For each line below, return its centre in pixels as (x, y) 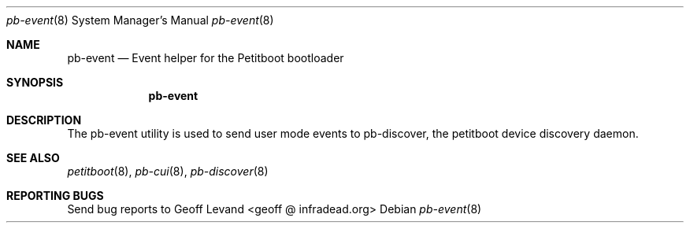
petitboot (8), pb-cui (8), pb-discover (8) (168, 171)
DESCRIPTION (44, 120)
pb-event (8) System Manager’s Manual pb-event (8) (140, 20)
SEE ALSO (33, 158)
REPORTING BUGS (55, 196)
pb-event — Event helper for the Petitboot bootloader (206, 58)
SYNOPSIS (35, 82)
